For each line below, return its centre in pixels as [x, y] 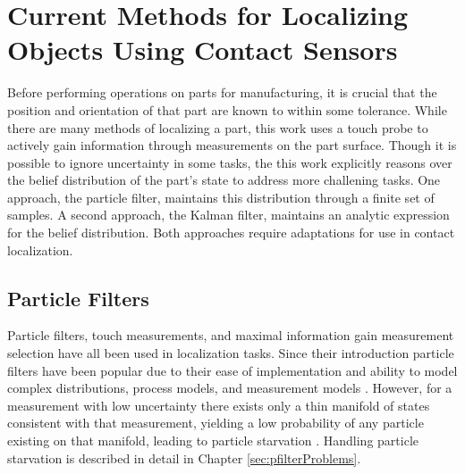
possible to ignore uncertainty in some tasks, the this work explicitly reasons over [230, 162]
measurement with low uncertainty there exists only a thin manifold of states [219, 405]
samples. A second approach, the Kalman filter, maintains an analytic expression [228, 215]
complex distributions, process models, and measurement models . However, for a [230, 388]
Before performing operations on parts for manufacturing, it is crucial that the [222, 92]
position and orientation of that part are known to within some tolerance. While [227, 109]
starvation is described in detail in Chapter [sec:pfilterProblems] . [184, 457]
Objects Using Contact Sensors [203, 50]
